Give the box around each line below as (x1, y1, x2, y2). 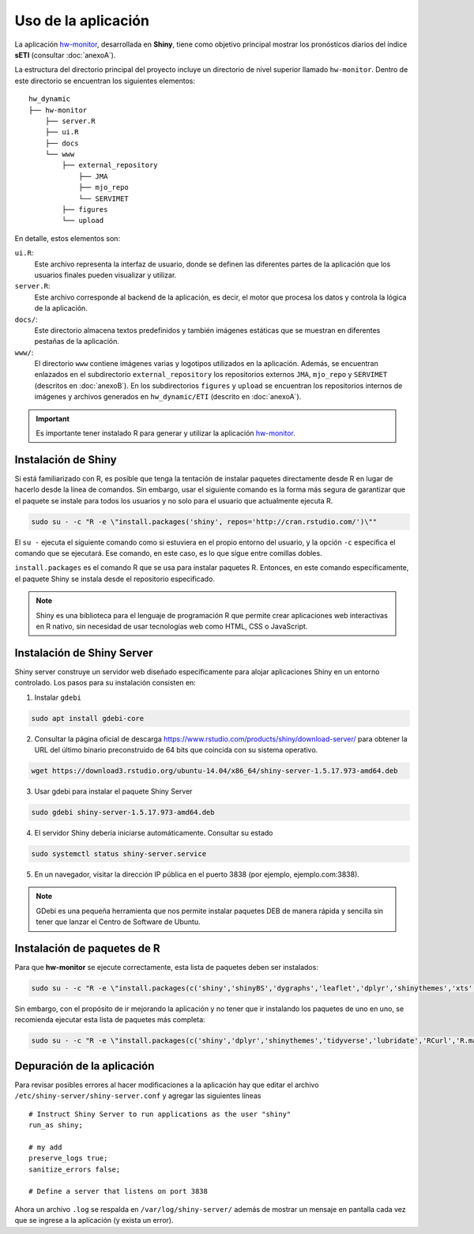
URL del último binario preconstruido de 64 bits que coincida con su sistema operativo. (34, 745, 318, 755)
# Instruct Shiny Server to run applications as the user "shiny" (28, 1109, 292, 1119)
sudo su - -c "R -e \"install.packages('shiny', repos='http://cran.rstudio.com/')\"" (31, 517, 378, 526)
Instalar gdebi (34, 692, 82, 702)
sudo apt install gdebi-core (31, 714, 145, 723)
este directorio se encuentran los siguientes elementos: (14, 76, 195, 85)
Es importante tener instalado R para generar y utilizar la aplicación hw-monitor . (36, 428, 296, 438)
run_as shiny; (28, 1121, 83, 1130)
